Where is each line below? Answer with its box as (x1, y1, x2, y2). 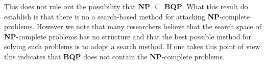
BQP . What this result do (164, 1, 248, 11)
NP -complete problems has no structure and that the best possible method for (4, 31, 251, 41)
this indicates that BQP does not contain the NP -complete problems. (4, 51, 225, 61)
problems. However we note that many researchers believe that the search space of (4, 21, 261, 32)
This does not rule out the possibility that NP (4, 1, 151, 11)
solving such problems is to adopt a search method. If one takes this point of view (4, 41, 260, 52)
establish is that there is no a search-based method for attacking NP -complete (4, 11, 250, 21)
